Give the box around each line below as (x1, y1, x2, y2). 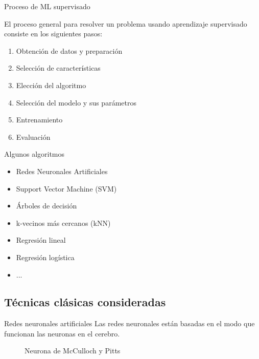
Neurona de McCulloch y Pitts (25, 345, 121, 356)
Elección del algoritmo (16, 79, 86, 90)
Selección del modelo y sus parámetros (16, 97, 136, 108)
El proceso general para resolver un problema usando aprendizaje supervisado (4, 18, 247, 29)
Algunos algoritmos (4, 149, 65, 159)
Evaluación (16, 131, 51, 142)
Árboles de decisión (16, 200, 77, 211)
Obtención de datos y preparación (16, 45, 123, 56)
